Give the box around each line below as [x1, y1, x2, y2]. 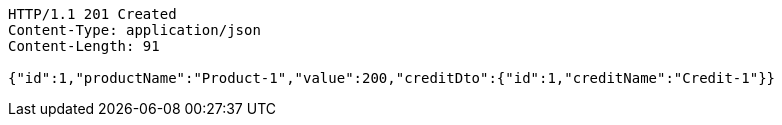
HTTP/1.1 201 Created [8, 6, 177, 22]
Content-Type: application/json [8, 22, 261, 38]
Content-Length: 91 [8, 38, 160, 54]
